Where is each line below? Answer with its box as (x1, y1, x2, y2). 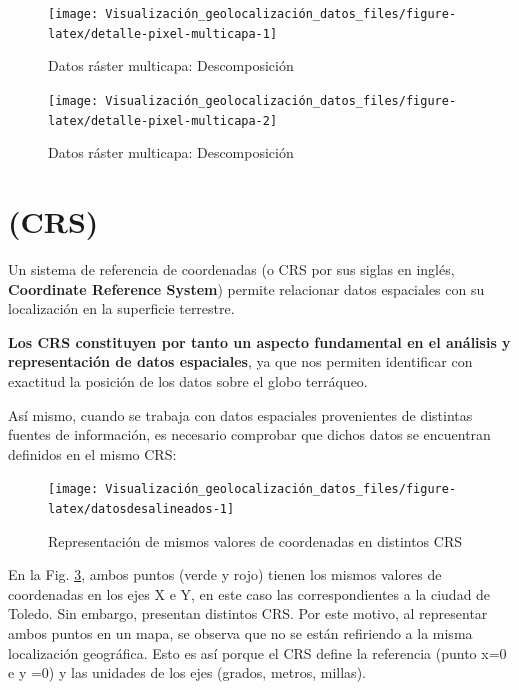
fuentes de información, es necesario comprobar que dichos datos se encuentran (8, 424, 491, 445)
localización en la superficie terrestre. (8, 298, 235, 319)
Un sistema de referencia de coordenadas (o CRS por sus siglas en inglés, (8, 258, 455, 279)
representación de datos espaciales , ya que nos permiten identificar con (8, 351, 473, 372)
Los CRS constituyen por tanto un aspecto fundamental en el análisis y (8, 331, 511, 352)
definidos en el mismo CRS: (8, 443, 177, 464)
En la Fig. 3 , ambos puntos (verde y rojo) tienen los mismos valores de (8, 564, 442, 585)
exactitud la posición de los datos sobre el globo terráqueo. (8, 370, 368, 391)
